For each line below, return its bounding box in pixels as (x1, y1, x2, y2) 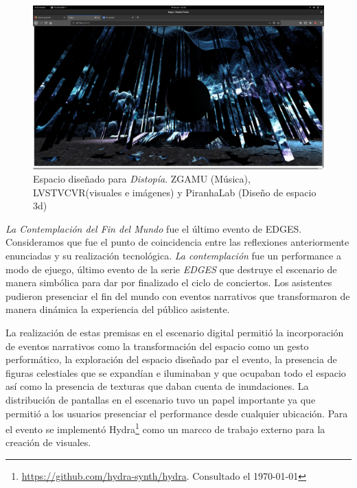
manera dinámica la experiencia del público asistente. (5, 302, 230, 316)
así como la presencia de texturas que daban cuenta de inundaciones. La (5, 379, 309, 393)
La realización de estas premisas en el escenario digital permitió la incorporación (5, 325, 344, 340)
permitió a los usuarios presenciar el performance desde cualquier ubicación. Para (5, 406, 348, 420)
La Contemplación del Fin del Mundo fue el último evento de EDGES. (5, 221, 302, 235)
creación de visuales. (5, 435, 91, 450)
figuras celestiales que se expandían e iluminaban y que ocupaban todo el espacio (5, 365, 346, 380)
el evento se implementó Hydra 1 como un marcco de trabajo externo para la (5, 420, 325, 436)
